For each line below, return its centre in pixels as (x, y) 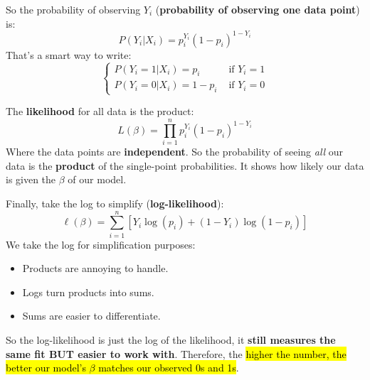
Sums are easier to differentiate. (91, 316)
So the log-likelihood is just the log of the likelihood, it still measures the (171, 340)
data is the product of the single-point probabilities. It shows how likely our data (185, 165)
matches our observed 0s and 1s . (169, 368)
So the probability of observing (73, 9)
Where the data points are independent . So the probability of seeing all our (175, 152)
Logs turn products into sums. (88, 292)
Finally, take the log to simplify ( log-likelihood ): (115, 203)
